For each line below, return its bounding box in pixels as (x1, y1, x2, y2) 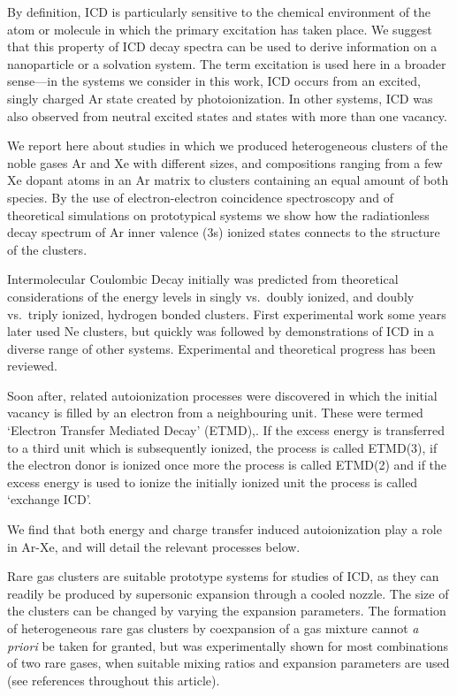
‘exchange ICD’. (7, 490, 92, 509)
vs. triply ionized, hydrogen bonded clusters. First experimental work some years (7, 304, 446, 323)
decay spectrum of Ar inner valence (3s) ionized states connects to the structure (7, 223, 440, 241)
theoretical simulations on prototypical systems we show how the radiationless (7, 205, 430, 224)
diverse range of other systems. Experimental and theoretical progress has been (7, 339, 436, 357)
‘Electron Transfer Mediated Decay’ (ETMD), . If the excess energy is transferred (7, 421, 445, 440)
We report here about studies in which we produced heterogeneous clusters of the (7, 136, 448, 155)
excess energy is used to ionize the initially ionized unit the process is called (7, 472, 418, 491)
